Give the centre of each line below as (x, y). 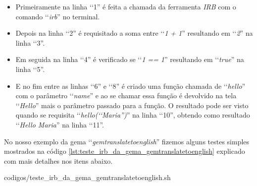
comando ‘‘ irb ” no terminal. (58, 16)
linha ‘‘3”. (30, 42)
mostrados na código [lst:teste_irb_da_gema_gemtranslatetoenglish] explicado (125, 151)
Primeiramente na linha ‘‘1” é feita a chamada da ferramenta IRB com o (126, 6)
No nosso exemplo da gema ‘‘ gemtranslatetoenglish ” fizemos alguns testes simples (127, 141)
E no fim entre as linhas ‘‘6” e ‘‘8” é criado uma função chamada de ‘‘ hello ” (130, 86)
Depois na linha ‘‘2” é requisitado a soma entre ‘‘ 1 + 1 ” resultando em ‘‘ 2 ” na (134, 33)
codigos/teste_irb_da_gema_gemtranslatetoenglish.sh (87, 177)
